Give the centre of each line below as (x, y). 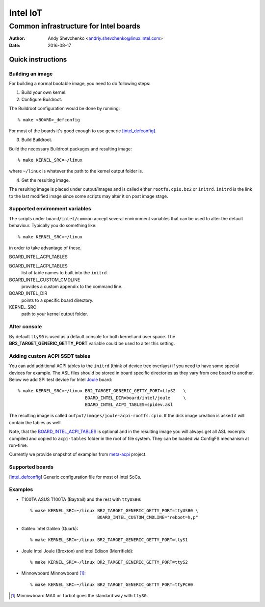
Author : (17, 38)
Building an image (31, 74)
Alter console (26, 327)
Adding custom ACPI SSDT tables (50, 356)
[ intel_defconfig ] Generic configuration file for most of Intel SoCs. (75, 477)
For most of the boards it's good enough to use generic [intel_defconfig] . (83, 131)
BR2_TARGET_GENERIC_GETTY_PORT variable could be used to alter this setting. (92, 343)
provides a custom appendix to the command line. (72, 286)
